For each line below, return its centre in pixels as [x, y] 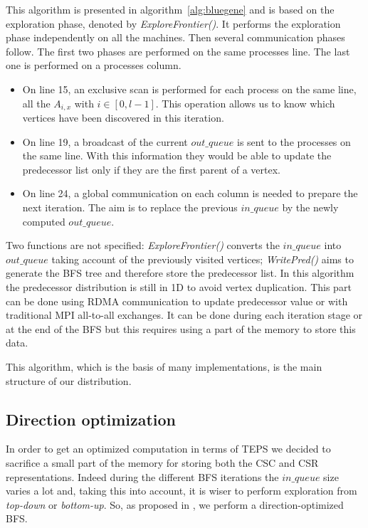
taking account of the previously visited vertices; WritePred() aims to [203, 259]
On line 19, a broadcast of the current [105, 141]
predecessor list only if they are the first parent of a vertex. [151, 169]
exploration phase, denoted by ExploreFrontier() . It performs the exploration [173, 23]
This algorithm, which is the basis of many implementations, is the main [164, 366]
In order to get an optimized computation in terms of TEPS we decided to [168, 449]
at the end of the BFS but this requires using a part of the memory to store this [181, 328]
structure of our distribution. [69, 380]
